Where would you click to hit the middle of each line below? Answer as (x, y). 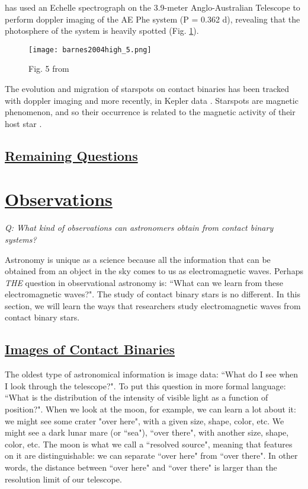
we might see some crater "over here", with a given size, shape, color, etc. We (145, 420)
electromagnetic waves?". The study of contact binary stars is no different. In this (153, 294)
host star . (23, 123)
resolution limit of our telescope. (63, 479)
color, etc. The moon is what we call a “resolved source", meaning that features (149, 444)
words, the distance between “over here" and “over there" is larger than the (141, 467)
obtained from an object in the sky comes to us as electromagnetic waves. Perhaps (154, 271)
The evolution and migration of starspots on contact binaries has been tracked (147, 89)
